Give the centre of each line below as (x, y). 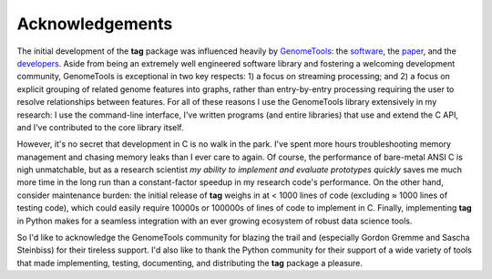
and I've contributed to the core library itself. (100, 127)
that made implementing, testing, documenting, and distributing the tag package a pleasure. (190, 263)
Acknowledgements (95, 24)
